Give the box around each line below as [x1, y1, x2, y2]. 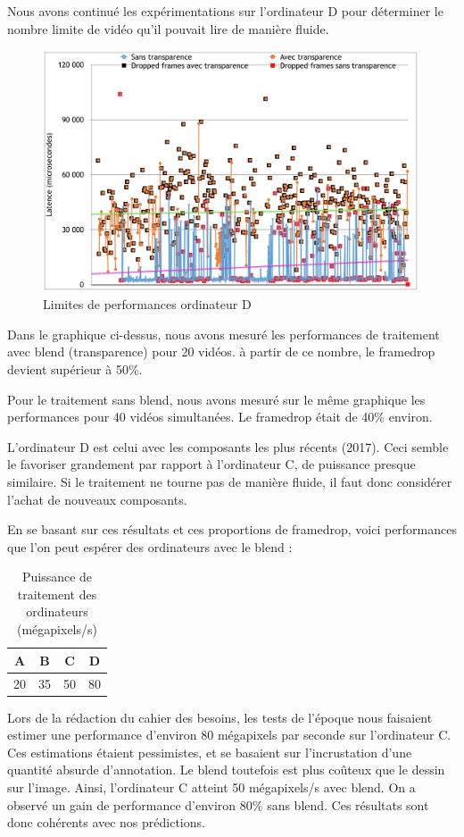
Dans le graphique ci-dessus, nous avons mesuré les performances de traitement [7, 324, 440, 343]
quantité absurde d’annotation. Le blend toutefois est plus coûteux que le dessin [7, 760, 445, 779]
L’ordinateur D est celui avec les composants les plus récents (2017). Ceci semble [7, 437, 449, 456]
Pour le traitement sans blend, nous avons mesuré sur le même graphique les [7, 389, 426, 408]
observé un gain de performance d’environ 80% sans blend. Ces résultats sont [7, 795, 429, 814]
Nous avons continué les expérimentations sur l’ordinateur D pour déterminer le [7, 2, 443, 20]
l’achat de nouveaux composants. [7, 490, 187, 508]
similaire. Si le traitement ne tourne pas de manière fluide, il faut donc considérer [7, 472, 452, 490]
